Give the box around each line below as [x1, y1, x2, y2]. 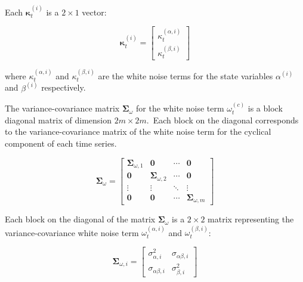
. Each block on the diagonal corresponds [146, 113, 299, 126]
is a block [248, 102, 283, 114]
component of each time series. [5, 137, 117, 149]
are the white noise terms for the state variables [98, 69, 273, 82]
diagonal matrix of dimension [5, 113, 112, 126]
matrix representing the [208, 213, 294, 225]
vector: [82, 5, 107, 18]
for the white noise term [136, 102, 224, 114]
